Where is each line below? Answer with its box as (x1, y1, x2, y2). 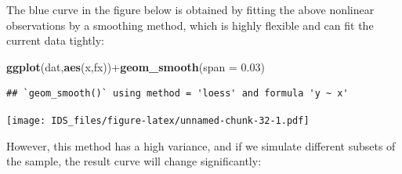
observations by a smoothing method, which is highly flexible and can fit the (6, 16, 374, 33)
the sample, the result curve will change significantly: (6, 153, 262, 169)
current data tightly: (6, 32, 104, 49)
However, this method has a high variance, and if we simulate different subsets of (6, 137, 396, 154)
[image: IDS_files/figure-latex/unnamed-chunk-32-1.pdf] (6, 114, 310, 126)
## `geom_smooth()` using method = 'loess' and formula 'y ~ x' (6, 88, 349, 100)
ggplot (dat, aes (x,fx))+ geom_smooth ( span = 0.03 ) (6, 58, 265, 74)
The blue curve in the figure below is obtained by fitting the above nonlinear (6, 2, 375, 17)
